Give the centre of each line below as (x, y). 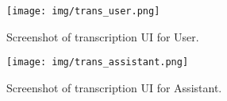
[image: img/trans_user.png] (83, 11)
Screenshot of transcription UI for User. (103, 36)
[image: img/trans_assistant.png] (98, 62)
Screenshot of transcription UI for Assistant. (114, 87)
